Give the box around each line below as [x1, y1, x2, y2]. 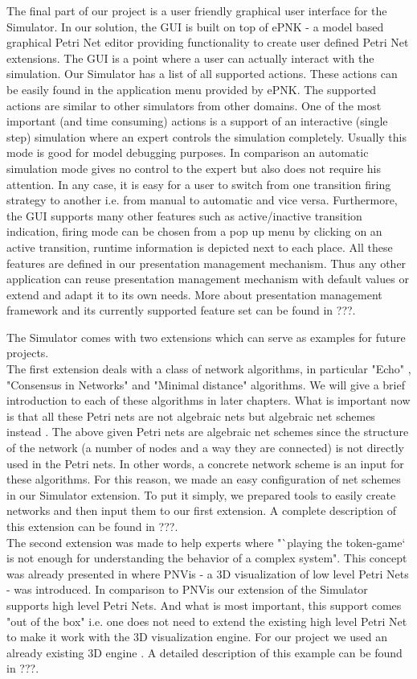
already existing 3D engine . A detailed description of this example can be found [6, 644, 403, 660]
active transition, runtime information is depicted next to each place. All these [6, 238, 393, 255]
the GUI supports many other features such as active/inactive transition [6, 207, 362, 224]
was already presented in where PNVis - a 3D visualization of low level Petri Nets [6, 565, 409, 582]
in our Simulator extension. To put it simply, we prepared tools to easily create [6, 486, 396, 503]
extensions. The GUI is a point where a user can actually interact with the [6, 49, 374, 66]
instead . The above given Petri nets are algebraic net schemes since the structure [6, 423, 409, 440]
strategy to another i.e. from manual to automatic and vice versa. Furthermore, [6, 191, 398, 208]
